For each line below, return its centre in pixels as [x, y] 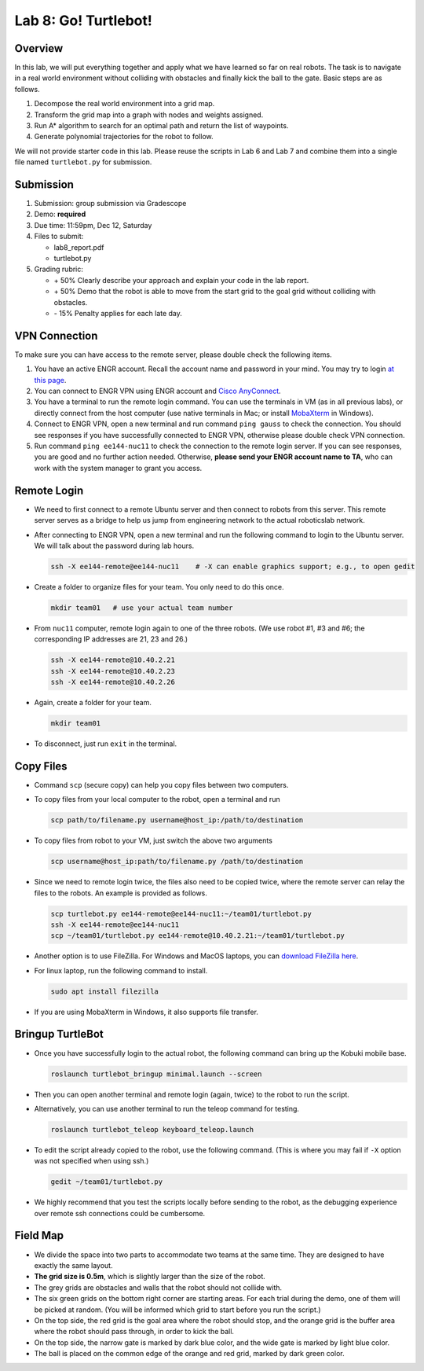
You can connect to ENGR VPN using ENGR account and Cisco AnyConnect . [158, 391]
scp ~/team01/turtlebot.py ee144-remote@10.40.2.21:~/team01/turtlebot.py [198, 936]
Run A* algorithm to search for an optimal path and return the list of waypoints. [161, 126]
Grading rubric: [59, 269]
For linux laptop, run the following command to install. [121, 970]
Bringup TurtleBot [59, 1034]
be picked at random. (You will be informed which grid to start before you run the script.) [177, 1310]
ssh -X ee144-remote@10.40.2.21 [113, 660]
